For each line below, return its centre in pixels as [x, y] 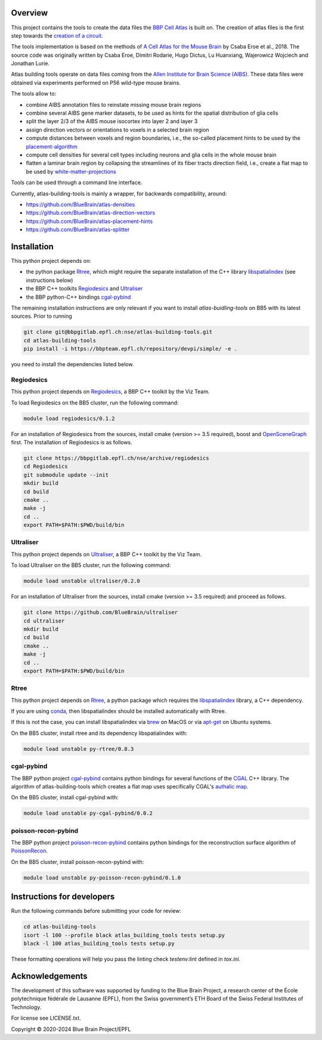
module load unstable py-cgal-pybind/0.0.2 [88, 813]
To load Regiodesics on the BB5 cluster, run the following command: [95, 403]
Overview [30, 13]
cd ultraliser [44, 621]
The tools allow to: [34, 94]
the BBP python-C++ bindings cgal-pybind [78, 297]
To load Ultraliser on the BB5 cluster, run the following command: [91, 565]
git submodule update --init [66, 475]
